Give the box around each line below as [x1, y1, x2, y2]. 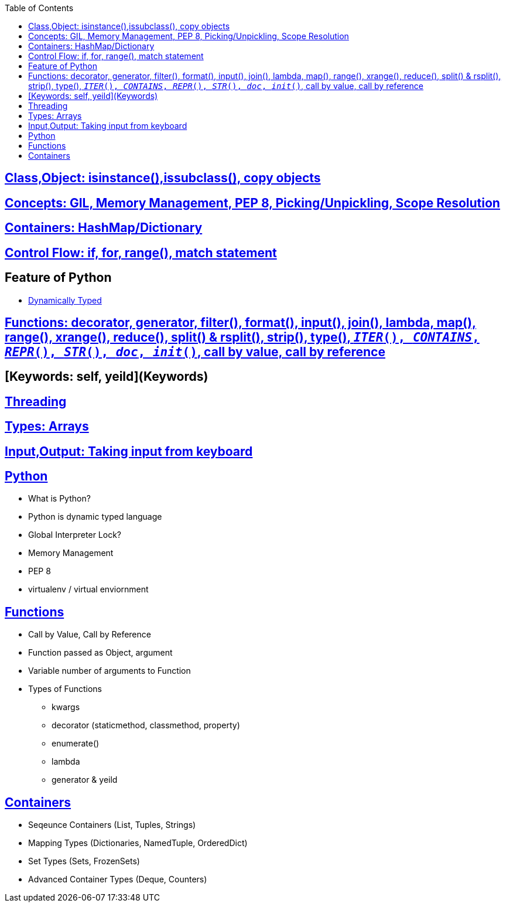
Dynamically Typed [28, 295, 102, 305]
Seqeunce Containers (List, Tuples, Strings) [28, 820, 196, 830]
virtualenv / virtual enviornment [28, 584, 149, 595]
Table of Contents [5, 3, 74, 13]
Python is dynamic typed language [28, 512, 162, 522]
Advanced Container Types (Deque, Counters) [28, 874, 207, 885]
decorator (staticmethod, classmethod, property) [52, 720, 240, 731]
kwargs [52, 702, 80, 712]
